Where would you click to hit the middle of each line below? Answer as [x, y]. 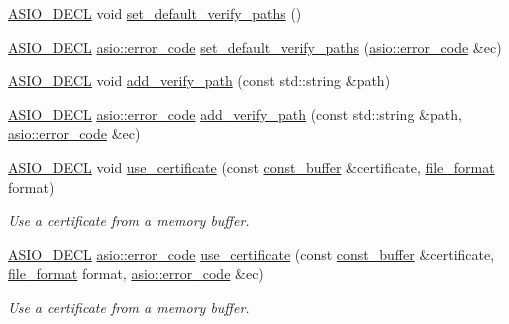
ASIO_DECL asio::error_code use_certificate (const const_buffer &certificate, [251, 253]
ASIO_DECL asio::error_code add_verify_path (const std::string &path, [235, 113]
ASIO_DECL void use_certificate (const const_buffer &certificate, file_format [251, 166]
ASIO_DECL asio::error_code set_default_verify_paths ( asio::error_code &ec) [255, 46]
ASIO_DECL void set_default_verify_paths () [155, 13]
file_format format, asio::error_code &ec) [136, 273]
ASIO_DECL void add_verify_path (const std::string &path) [199, 80]
